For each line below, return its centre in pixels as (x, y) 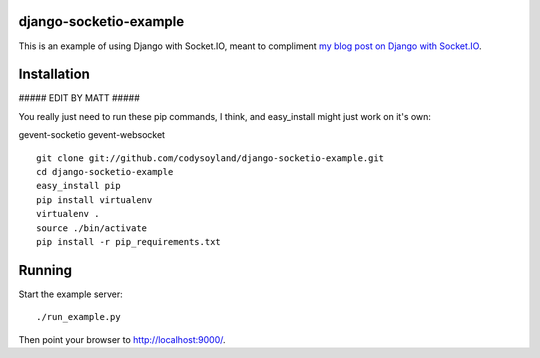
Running (45, 270)
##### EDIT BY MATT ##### (79, 98)
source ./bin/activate (92, 228)
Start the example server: (71, 294)
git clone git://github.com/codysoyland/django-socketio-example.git (210, 158)
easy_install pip (78, 186)
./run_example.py (78, 317)
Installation (54, 74)
